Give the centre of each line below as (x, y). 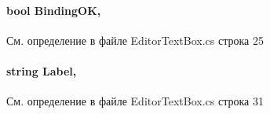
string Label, (42, 70)
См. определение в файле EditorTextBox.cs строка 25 (135, 40)
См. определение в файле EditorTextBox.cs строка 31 (135, 101)
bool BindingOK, (54, 10)
